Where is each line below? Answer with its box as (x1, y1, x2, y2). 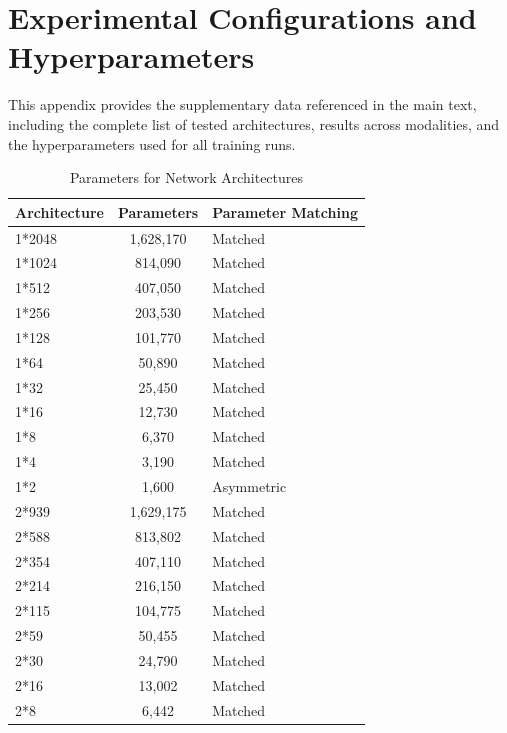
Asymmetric (212, 475, 287, 496)
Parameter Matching (212, 201, 358, 222)
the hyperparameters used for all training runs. (8, 133, 296, 154)
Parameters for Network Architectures (69, 167, 304, 188)
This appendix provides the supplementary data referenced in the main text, (8, 94, 477, 115)
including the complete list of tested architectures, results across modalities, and (8, 113, 500, 134)
